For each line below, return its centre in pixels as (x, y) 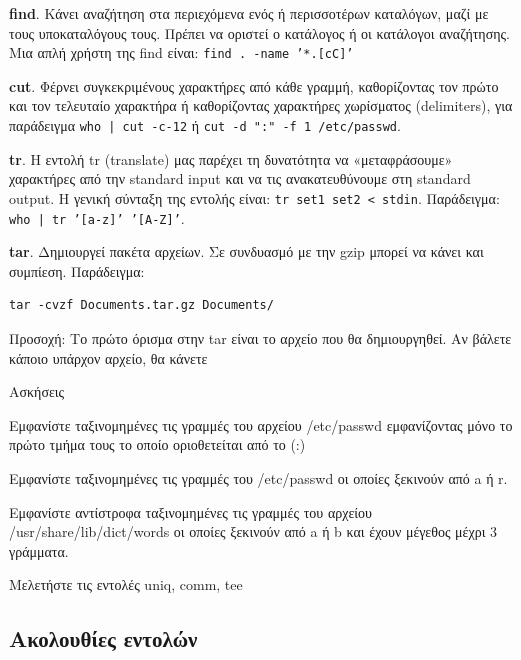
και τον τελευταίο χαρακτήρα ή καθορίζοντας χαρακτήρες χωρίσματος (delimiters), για (261, 105)
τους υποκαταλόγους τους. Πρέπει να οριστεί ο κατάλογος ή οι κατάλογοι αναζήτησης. (259, 32)
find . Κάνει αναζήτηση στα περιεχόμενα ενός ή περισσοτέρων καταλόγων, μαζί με (249, 13)
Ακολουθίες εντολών (103, 638)
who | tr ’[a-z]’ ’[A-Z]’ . (97, 217)
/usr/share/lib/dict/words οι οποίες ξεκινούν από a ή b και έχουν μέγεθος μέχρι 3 (253, 531)
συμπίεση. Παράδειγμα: (77, 270)
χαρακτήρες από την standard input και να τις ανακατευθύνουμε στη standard (240, 178)
